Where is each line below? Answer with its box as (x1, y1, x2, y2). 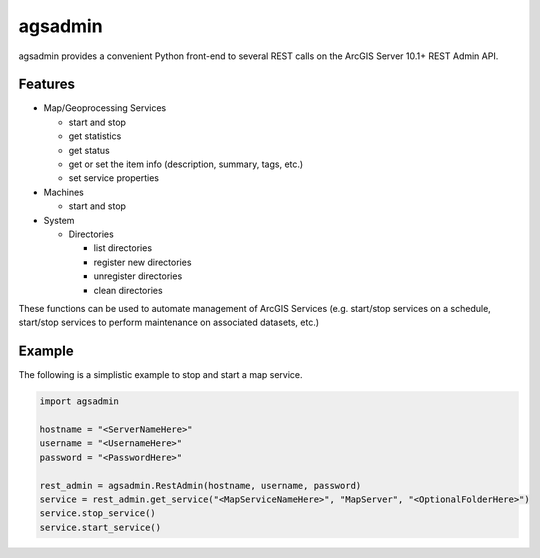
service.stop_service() (39, 508, 157, 519)
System (43, 214, 75, 226)
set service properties (68, 172, 160, 184)
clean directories (93, 284, 164, 296)
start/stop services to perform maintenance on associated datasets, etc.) (18, 316, 320, 329)
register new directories (93, 256, 192, 268)
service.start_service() (39, 521, 162, 533)
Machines (43, 186, 84, 198)
